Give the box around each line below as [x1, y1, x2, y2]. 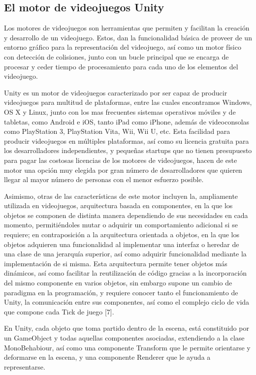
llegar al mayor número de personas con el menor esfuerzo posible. [4, 174, 204, 185]
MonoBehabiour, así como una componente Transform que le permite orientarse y [4, 342, 251, 352]
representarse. [4, 361, 45, 372]
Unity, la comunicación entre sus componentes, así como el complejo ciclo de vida [4, 297, 250, 307]
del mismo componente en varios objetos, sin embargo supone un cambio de [4, 278, 232, 288]
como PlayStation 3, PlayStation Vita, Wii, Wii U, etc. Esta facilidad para [4, 126, 230, 136]
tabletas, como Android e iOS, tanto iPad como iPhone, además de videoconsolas [4, 116, 250, 126]
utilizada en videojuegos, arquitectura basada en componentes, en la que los [4, 200, 233, 211]
